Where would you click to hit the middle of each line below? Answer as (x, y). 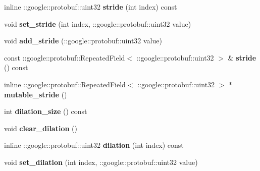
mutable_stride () (36, 94)
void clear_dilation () (41, 128)
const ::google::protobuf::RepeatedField (65, 57)
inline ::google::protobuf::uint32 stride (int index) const (91, 7)
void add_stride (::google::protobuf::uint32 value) (83, 41)
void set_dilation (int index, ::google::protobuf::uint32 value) (101, 162)
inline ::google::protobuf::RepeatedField (65, 84)
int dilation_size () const (46, 111)
